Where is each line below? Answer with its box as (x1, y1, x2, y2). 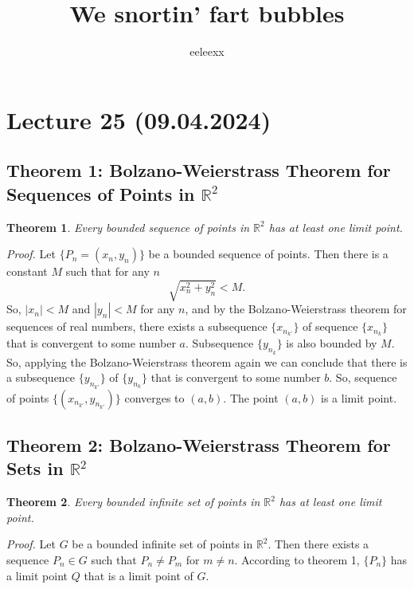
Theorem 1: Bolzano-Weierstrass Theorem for (6, 158, 391, 183)
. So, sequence (329, 369, 397, 386)
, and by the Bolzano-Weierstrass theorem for (185, 300, 407, 317)
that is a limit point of (84, 567, 193, 583)
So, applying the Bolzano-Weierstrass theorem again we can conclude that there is (6, 353, 408, 370)
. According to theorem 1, (234, 551, 360, 567)
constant (6, 263, 48, 280)
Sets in (6, 456, 64, 481)
